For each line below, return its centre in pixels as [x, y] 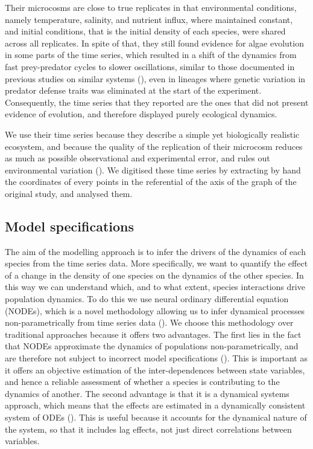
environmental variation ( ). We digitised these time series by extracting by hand [153, 170]
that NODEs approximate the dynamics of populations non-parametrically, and [152, 346]
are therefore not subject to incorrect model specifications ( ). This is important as [156, 358]
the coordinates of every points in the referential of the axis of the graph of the [151, 182]
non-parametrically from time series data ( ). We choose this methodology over [149, 322]
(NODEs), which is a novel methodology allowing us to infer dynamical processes [155, 310]
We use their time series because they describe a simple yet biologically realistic [152, 134]
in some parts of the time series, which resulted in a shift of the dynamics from [151, 55]
